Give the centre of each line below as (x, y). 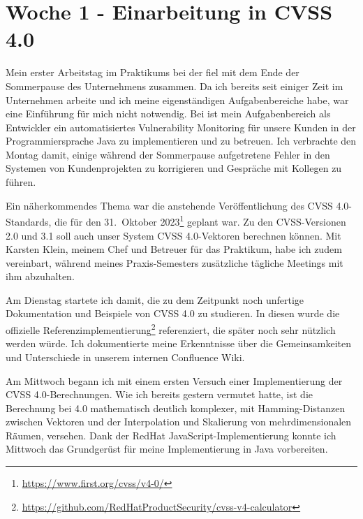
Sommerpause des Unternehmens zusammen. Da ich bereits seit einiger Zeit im (175, 86)
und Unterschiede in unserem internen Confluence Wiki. (125, 357)
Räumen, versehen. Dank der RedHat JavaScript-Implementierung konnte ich (171, 435)
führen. (21, 182)
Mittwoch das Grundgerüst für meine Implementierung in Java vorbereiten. (167, 449)
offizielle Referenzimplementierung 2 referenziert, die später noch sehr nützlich (171, 329)
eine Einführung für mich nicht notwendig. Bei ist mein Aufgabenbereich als (168, 114)
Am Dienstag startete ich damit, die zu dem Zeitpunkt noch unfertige (155, 299)
